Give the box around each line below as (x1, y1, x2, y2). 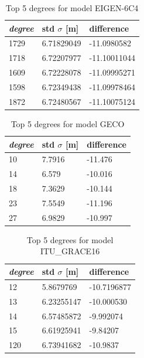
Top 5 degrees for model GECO (11, 117, 125, 129)
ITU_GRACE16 (40, 245, 100, 257)
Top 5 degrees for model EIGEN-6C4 (5, 2, 139, 13)
